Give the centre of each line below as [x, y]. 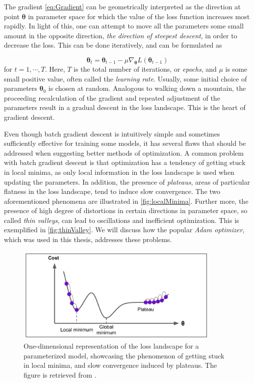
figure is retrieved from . [60, 375]
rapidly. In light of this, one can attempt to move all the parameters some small [124, 26]
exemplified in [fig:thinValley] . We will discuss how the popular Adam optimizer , [124, 230]
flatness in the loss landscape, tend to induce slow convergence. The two [112, 191]
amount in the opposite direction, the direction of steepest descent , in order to [121, 35]
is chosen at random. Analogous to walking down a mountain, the [147, 88]
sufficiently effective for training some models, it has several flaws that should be [125, 143]
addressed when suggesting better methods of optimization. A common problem [124, 152]
